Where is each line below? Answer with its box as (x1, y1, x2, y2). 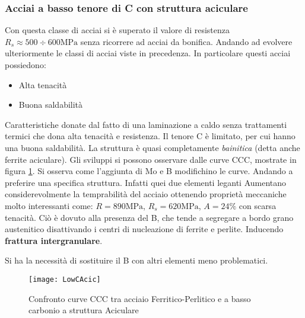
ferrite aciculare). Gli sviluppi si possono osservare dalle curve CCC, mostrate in (5, 153, 297, 165)
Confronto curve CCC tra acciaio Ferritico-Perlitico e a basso (28, 292, 251, 304)
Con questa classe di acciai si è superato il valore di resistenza (5, 24, 230, 36)
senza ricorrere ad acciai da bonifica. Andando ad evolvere (80, 35, 293, 47)
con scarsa (239, 199, 277, 211)
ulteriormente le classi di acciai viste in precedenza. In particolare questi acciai (5, 47, 291, 59)
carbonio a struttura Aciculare (28, 304, 139, 316)
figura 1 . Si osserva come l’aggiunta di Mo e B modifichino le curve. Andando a (5, 165, 293, 177)
